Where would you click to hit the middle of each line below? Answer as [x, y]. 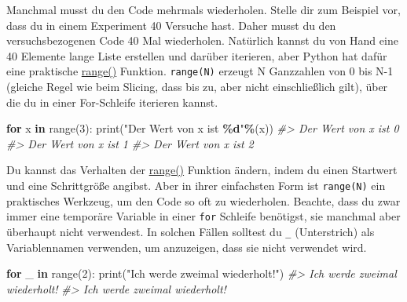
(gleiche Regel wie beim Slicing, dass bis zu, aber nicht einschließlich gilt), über [197, 87]
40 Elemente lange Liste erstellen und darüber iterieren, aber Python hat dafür [197, 55]
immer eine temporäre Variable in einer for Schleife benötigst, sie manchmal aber [203, 216]
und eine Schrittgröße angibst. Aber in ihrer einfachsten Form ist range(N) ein [196, 185]
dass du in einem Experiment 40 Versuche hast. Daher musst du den [171, 25]
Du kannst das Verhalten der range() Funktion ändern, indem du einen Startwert [202, 170]
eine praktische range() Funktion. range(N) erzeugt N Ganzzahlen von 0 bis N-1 [200, 71]
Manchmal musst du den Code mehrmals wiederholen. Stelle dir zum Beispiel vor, [203, 9]
